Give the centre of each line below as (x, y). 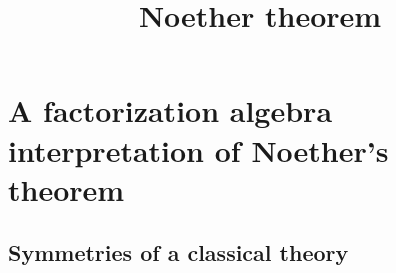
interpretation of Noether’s (198, 149)
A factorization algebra (170, 110)
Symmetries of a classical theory (178, 252)
